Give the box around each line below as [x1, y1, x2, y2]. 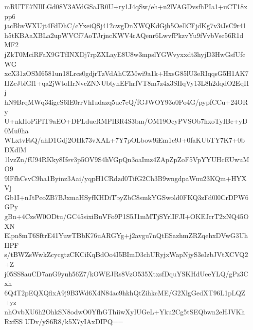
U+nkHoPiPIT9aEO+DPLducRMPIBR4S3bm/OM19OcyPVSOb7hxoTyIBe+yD [4, 116, 248, 126]
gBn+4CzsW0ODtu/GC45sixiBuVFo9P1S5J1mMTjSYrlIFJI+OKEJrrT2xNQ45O [4, 211, 249, 221]
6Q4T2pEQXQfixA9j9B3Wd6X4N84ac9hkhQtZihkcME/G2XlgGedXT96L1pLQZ [4, 287, 246, 297]
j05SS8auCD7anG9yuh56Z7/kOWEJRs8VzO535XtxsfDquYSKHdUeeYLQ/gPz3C [4, 268, 249, 278]
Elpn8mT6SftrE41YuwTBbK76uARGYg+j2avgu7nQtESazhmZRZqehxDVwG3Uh [4, 230, 248, 240]
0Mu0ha [4, 125, 29, 135]
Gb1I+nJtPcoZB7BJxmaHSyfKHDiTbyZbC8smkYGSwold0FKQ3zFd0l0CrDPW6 [4, 192, 249, 202]
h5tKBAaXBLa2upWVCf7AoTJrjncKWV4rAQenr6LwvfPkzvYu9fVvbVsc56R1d [4, 30, 244, 40]
